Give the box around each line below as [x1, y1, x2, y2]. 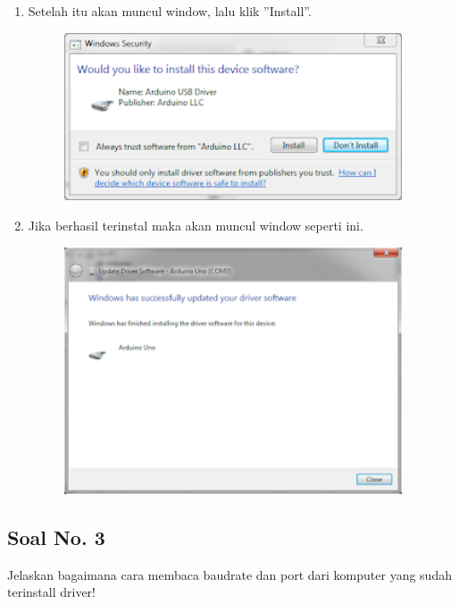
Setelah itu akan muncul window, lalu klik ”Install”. [28, 2, 312, 20]
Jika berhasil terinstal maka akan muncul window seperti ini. [28, 215, 363, 234]
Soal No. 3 [7, 523, 105, 550]
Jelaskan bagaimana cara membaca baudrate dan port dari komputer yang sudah [7, 565, 452, 583]
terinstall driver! [7, 583, 96, 601]
